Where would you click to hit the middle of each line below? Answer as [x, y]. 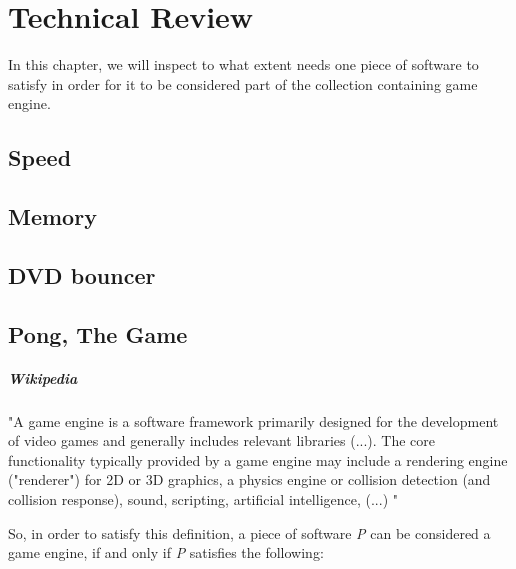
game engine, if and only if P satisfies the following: [166, 552]
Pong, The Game [98, 333]
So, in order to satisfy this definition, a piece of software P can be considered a [249, 532]
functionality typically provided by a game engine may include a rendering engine [258, 459]
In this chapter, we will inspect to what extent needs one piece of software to [243, 64]
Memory [52, 216]
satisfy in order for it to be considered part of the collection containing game [243, 83]
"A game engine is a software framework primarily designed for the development [253, 420]
